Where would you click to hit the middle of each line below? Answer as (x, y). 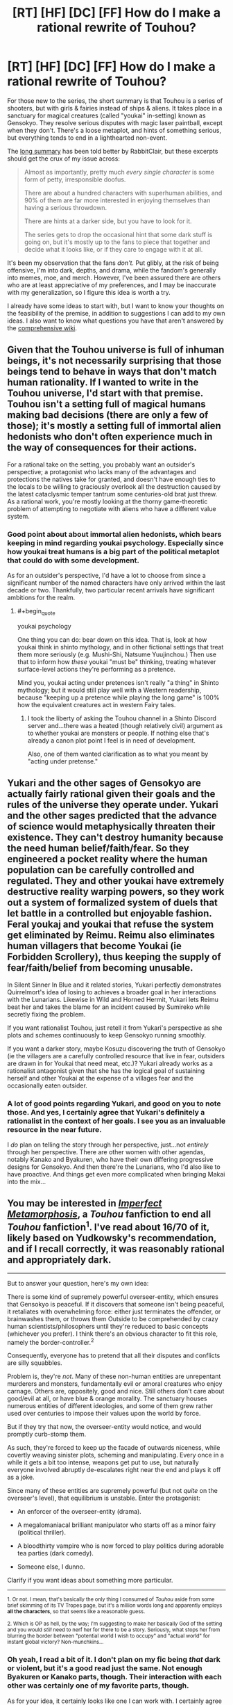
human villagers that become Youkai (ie (94, 946)
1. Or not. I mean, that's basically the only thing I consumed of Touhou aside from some (111, 1600)
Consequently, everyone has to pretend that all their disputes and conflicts (114, 1356)
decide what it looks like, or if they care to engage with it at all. (113, 249)
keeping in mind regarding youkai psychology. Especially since (115, 542)
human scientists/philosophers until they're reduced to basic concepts (108, 1326)
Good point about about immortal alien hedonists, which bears (114, 534)
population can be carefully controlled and (101, 870)
